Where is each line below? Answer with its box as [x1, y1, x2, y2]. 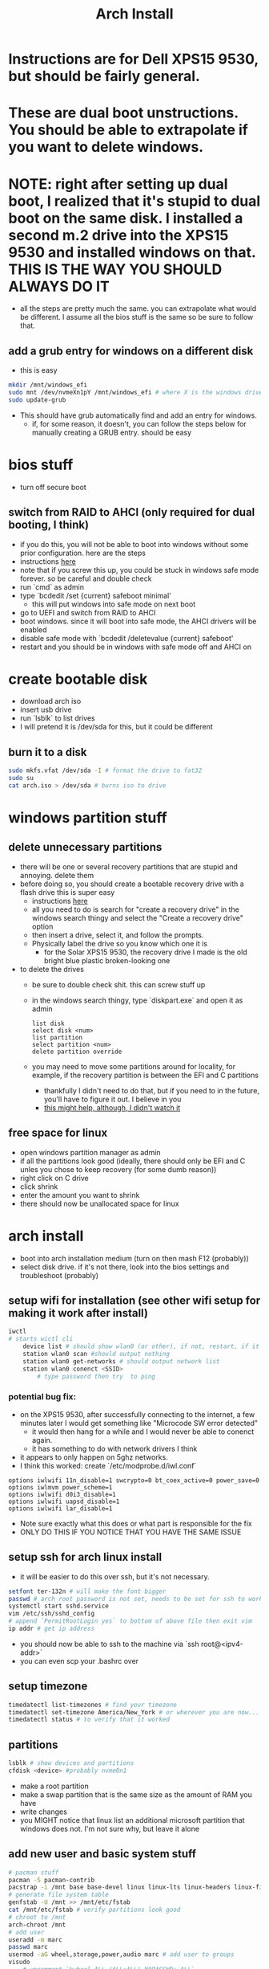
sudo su [8, 774, 34, 782]
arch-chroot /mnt [8, 1921, 66, 1929]
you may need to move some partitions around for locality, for [31, 1061, 236, 1071]
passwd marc [8, 1943, 48, 1951]
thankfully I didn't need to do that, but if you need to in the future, [43, 1085, 260, 1095]
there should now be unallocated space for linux [19, 1199, 179, 1208]
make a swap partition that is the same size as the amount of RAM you [19, 1789, 252, 1799]
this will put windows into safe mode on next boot [31, 599, 196, 609]
